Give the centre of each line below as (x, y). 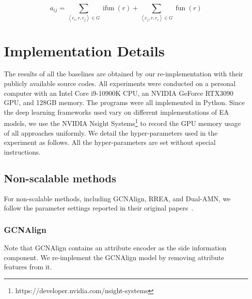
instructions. (22, 151)
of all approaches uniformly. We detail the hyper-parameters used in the (111, 132)
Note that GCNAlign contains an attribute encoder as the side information (115, 248)
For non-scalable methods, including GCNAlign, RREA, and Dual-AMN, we (117, 198)
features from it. (28, 267)
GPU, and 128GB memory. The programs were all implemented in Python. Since (124, 102)
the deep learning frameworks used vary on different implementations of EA (117, 112)
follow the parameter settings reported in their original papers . (99, 208)
